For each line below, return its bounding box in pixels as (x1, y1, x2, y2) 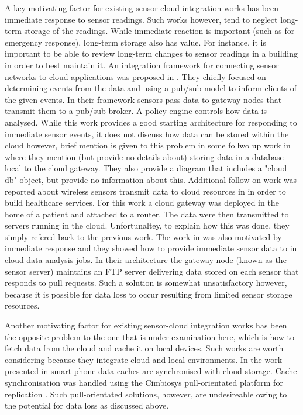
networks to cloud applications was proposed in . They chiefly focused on (5, 70, 266, 82)
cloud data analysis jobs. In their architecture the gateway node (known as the (5, 254, 287, 266)
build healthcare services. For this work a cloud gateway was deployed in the (5, 196, 279, 209)
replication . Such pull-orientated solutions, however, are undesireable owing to (5, 388, 287, 400)
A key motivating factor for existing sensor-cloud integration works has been (5, 2, 279, 13)
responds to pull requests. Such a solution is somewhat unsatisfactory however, (5, 276, 287, 289)
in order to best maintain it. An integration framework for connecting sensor (5, 58, 279, 71)
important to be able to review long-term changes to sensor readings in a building (5, 47, 298, 60)
